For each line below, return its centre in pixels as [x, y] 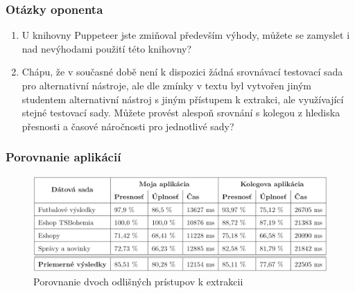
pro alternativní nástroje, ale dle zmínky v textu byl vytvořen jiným [166, 85]
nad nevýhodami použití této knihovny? [107, 48]
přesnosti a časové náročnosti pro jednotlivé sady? [128, 126]
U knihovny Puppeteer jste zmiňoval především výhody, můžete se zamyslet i [186, 35]
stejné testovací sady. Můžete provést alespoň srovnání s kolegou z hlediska [181, 113]
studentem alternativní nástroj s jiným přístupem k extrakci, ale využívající [183, 99]
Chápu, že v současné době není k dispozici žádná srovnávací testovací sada [182, 72]
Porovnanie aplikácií [63, 157]
